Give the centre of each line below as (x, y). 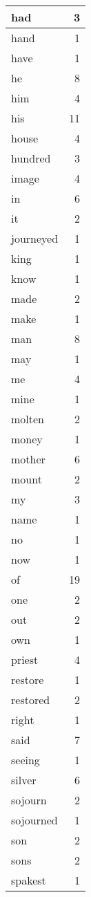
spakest (29, 880)
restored (31, 700)
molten (28, 419)
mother (28, 459)
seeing (26, 760)
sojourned (34, 820)
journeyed (35, 238)
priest (25, 659)
